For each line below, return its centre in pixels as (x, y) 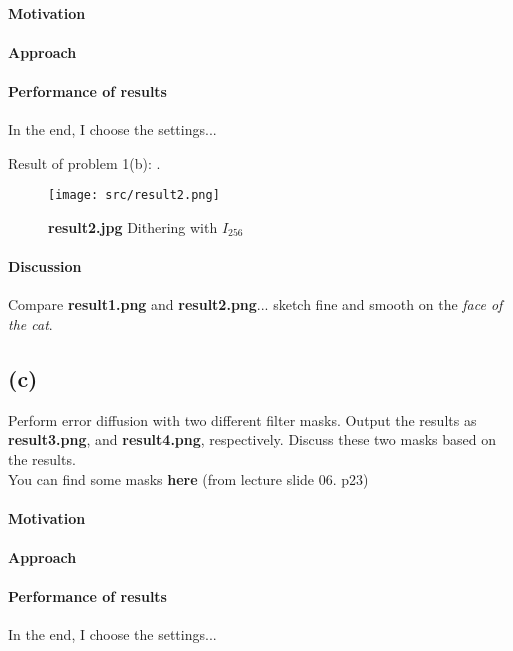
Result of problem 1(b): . (84, 162)
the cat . (30, 324)
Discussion (45, 266)
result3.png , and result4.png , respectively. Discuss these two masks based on (252, 439)
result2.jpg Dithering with (133, 227)
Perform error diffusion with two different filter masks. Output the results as (242, 419)
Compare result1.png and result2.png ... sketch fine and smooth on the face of (255, 304)
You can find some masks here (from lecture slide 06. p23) (188, 478)
